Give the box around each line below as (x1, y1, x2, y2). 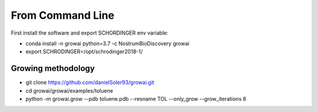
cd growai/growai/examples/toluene (25, 87, 113, 94)
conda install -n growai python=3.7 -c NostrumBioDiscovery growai (25, 40, 190, 47)
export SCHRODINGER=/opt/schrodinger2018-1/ (25, 48, 143, 55)
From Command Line (11, 9, 115, 22)
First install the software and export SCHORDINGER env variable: (11, 29, 168, 36)
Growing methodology (11, 63, 95, 73)
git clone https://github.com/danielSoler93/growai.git (25, 79, 154, 86)
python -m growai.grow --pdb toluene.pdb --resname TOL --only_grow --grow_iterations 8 (25, 96, 247, 103)
